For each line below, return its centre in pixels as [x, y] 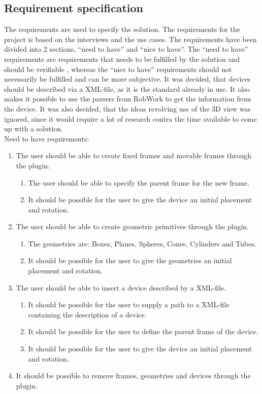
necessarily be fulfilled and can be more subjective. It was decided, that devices [127, 79]
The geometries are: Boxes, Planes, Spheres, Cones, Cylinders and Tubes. [142, 243]
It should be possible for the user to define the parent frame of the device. [143, 331]
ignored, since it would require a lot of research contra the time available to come [130, 118]
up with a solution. [34, 129]
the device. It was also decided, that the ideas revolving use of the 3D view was [127, 108]
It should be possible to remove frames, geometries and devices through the [133, 375]
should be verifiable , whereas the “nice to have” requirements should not [118, 69]
